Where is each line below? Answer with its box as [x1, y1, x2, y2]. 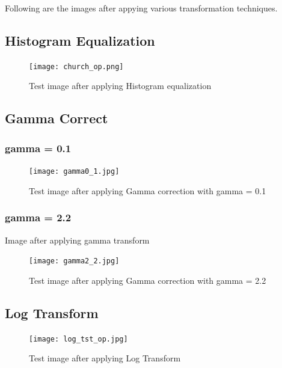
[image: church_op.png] [29, 62, 124, 71]
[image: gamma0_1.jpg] [29, 167, 120, 176]
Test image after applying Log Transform [29, 352, 181, 364]
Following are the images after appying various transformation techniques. [5, 2, 278, 14]
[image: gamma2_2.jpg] [29, 257, 120, 266]
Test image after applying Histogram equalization [29, 79, 212, 92]
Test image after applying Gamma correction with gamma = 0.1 [29, 184, 266, 197]
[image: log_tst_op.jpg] [29, 334, 128, 343]
